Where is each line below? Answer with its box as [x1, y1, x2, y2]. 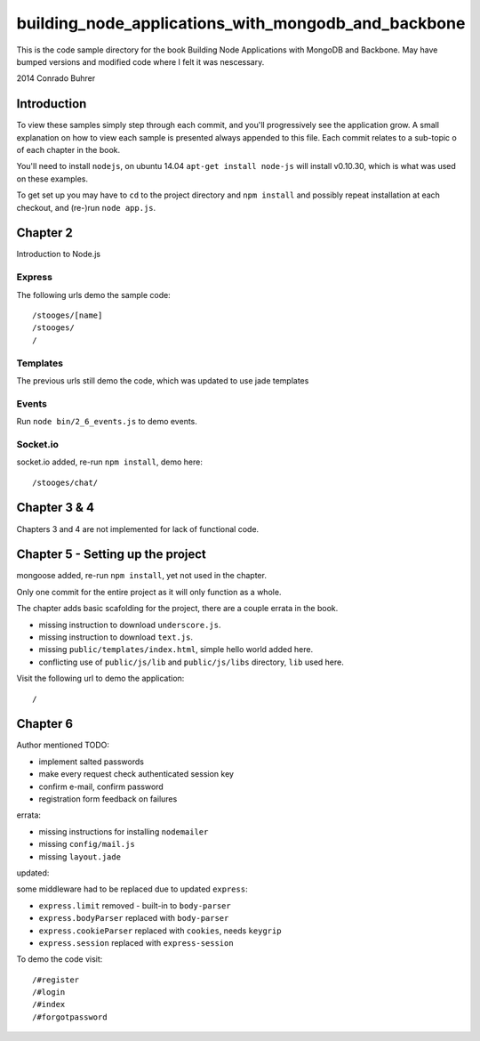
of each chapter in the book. [16, 145, 121, 156]
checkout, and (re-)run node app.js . [16, 202, 156, 213]
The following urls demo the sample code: [16, 289, 171, 300]
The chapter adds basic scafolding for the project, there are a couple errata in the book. [16, 603, 339, 614]
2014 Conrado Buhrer [16, 73, 96, 84]
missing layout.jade [38, 851, 122, 862]
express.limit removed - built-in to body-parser [38, 900, 231, 911]
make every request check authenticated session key [38, 769, 235, 779]
